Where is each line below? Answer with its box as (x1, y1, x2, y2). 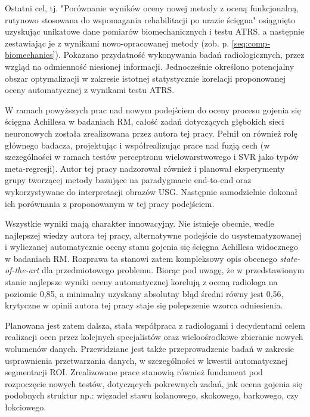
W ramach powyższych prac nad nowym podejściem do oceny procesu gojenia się (5, 103, 301, 116)
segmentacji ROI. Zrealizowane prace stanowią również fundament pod (5, 366, 263, 378)
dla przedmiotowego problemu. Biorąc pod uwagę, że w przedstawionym (42, 264, 305, 276)
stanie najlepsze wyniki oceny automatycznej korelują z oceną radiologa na (5, 276, 278, 288)
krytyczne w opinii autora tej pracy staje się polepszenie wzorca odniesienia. (5, 299, 283, 311)
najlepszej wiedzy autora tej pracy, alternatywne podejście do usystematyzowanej (5, 228, 302, 241)
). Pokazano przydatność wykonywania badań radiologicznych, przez (55, 48, 305, 61)
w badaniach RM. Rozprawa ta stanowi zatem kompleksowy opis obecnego (5, 252, 277, 264)
